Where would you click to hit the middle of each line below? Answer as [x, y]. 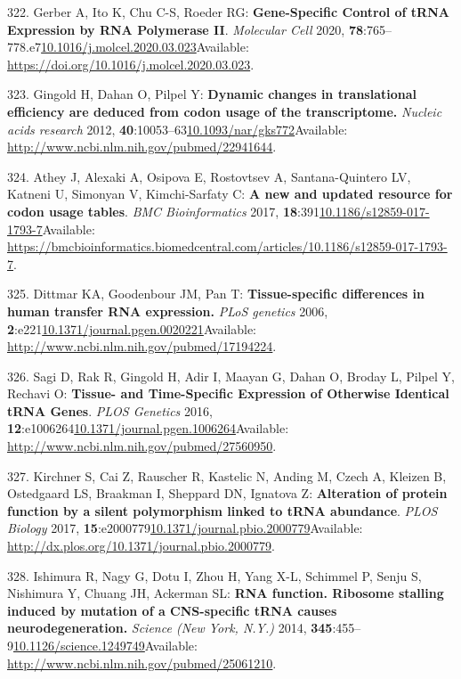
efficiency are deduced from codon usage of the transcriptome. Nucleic [225, 111]
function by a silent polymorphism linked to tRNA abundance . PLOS [222, 510]
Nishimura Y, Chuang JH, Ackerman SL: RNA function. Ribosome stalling [226, 593]
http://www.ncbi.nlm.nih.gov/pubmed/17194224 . [142, 346]
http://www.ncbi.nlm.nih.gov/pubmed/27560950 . [142, 446]
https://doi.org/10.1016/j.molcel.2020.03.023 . [131, 64]
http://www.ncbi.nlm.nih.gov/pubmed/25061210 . [142, 663]
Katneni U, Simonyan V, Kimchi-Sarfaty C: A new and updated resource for [230, 194]
